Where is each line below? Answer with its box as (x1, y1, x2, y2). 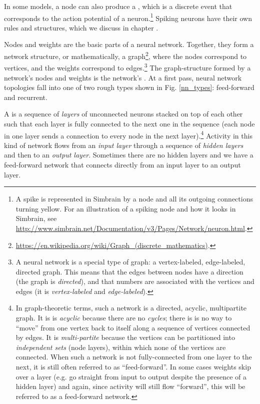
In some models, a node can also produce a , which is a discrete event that (4, 1, 232, 11)
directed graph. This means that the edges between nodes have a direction (15, 266, 243, 276)
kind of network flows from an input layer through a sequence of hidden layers (4, 139, 243, 150)
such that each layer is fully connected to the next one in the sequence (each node (4, 118, 255, 128)
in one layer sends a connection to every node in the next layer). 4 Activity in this (4, 128, 252, 140)
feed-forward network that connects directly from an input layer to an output (4, 159, 241, 169)
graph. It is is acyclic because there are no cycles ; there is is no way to (15, 312, 232, 323)
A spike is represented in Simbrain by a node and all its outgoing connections (15, 193, 253, 204)
